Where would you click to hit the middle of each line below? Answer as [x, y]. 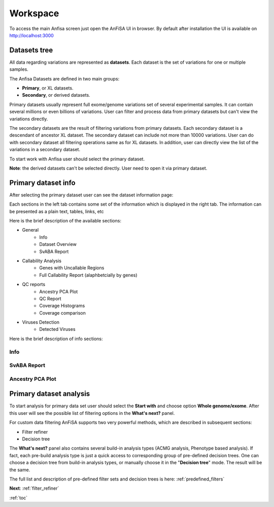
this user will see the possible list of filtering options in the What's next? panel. [92, 413]
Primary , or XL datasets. [48, 88]
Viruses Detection [41, 322]
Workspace [34, 13]
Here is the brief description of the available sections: [65, 221]
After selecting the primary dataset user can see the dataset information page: [91, 195]
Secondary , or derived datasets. [56, 95]
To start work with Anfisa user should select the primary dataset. [77, 159]
